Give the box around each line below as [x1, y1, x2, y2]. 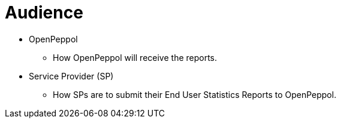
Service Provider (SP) [29, 70, 114, 81]
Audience [5, 2, 83, 23]
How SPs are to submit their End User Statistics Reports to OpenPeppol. [53, 89, 337, 100]
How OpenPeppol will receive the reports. [53, 52, 218, 63]
